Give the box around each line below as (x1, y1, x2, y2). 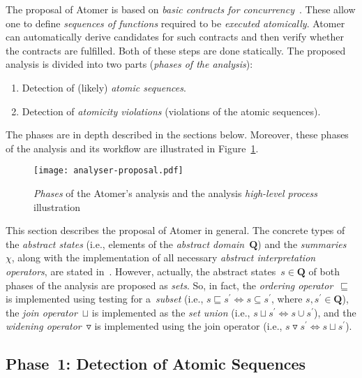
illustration (33, 199, 81, 214)
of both (308, 263, 340, 278)
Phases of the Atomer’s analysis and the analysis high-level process (33, 186, 318, 200)
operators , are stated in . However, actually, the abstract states (6, 263, 276, 278)
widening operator (6, 319, 82, 333)
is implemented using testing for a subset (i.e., (6, 291, 204, 306)
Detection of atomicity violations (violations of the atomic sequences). (22, 103, 321, 118)
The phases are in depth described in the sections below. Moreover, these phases (6, 127, 349, 142)
